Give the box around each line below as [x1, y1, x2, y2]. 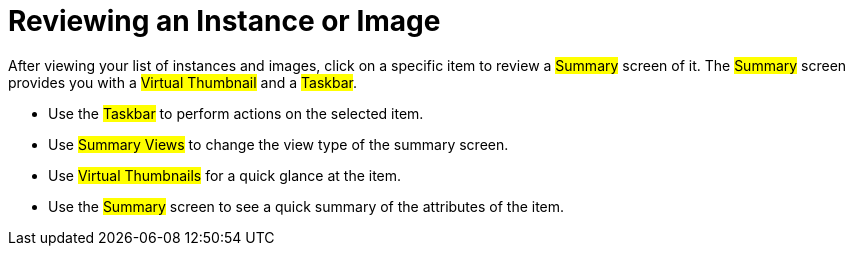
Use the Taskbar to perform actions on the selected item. [48, 104, 424, 122]
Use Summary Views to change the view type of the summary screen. [48, 135, 509, 153]
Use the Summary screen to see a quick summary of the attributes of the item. [48, 197, 565, 215]
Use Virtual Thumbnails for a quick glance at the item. [48, 166, 402, 184]
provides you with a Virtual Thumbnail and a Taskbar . [8, 73, 357, 91]
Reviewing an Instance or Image [8, 4, 441, 38]
